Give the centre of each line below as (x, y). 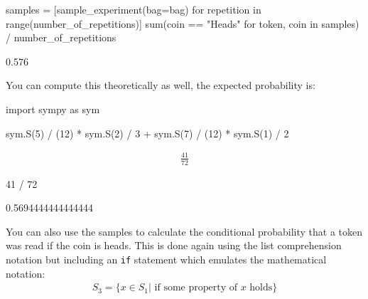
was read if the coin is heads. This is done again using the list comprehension (174, 245)
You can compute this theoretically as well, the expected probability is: (161, 85)
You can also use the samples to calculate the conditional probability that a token (184, 231)
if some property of (196, 288)
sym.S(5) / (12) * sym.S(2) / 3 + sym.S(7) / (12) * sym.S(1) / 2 (147, 133)
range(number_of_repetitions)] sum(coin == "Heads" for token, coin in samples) (183, 23)
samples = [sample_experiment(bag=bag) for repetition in (134, 9)
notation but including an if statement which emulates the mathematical (166, 259)
